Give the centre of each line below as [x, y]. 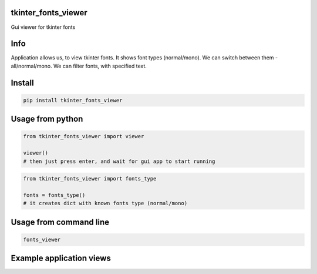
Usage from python [47, 119]
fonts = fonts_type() [54, 195]
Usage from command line [60, 222]
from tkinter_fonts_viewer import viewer [84, 136]
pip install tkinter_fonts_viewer [73, 100]
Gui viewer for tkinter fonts [43, 27]
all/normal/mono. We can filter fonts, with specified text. [79, 66]
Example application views [61, 258]
